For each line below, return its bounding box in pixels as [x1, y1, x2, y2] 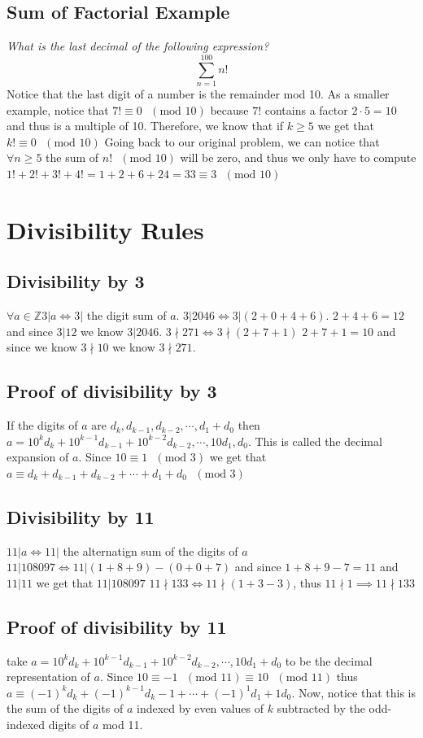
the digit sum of [86, 307, 167, 324]
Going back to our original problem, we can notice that [104, 133, 380, 150]
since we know [7, 338, 77, 356]
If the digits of [7, 417, 78, 434]
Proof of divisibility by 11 [7, 614, 227, 639]
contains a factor [264, 101, 348, 118]
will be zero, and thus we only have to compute [180, 149, 416, 166]
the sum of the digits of [7, 700, 124, 717]
